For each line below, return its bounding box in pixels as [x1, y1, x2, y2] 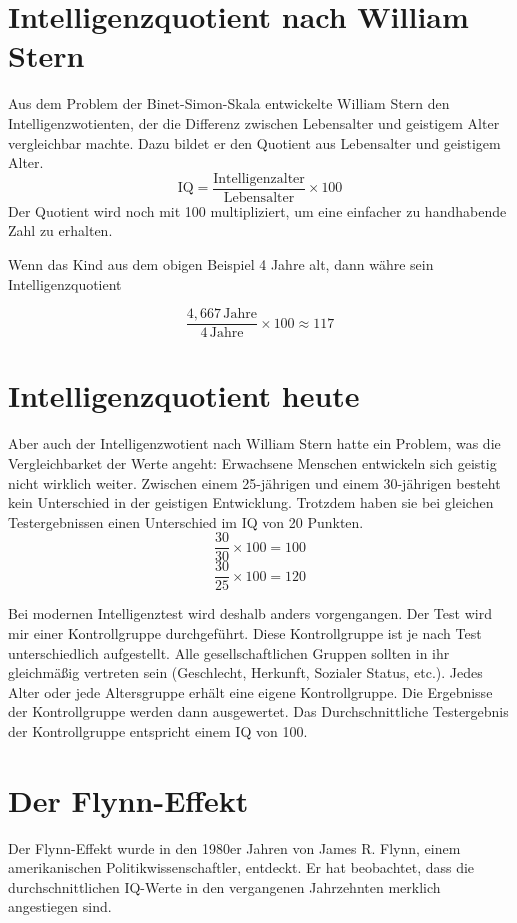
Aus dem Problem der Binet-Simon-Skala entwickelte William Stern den [8, 93, 450, 114]
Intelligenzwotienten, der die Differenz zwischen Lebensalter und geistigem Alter [8, 112, 500, 133]
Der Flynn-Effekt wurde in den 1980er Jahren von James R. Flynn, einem [8, 837, 461, 858]
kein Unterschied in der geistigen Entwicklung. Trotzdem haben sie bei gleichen [8, 492, 494, 513]
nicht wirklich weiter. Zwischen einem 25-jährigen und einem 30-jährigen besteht [8, 472, 501, 493]
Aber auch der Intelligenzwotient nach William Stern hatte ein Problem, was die [8, 433, 501, 454]
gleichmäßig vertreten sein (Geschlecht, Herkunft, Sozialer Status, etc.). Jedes [8, 662, 483, 683]
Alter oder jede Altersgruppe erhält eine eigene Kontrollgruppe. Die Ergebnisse [8, 681, 493, 702]
